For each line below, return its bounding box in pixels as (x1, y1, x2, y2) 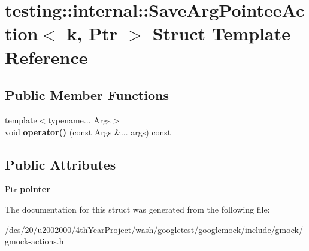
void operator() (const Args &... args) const (5, 125, 171, 138)
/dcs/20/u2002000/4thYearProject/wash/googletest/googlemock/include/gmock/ (5, 223, 303, 235)
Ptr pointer (5, 183, 50, 195)
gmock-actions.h (5, 235, 64, 247)
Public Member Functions (5, 86, 169, 104)
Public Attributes (5, 155, 116, 173)
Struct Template (152, 21, 290, 46)
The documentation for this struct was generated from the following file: (5, 202, 270, 215)
